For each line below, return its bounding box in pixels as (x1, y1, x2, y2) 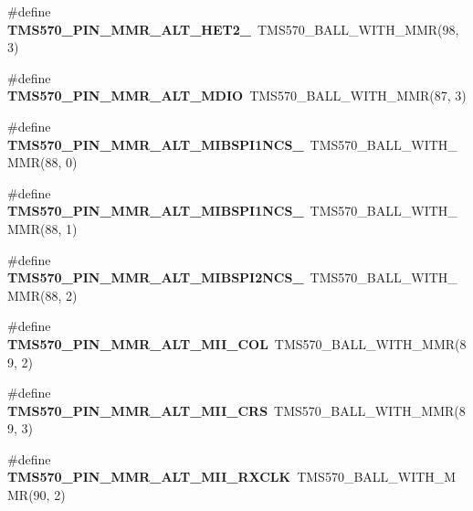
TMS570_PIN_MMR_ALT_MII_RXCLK (7, 467, 291, 486)
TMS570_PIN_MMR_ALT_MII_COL (7, 334, 268, 353)
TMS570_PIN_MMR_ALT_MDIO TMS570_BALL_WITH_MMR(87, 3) (7, 86, 467, 105)
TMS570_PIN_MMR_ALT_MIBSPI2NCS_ (7, 268, 304, 287)
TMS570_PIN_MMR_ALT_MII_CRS (7, 400, 268, 420)
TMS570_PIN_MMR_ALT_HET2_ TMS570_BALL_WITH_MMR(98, (7, 19, 459, 38)
